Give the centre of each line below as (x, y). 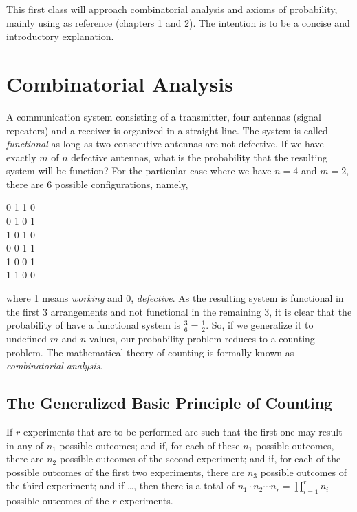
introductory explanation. (60, 36)
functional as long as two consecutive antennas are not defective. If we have (165, 144)
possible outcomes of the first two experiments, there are (126, 472)
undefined (27, 339)
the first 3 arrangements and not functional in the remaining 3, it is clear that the (179, 311)
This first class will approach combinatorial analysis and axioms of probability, (172, 9)
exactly (21, 157)
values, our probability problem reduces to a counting (202, 339)
